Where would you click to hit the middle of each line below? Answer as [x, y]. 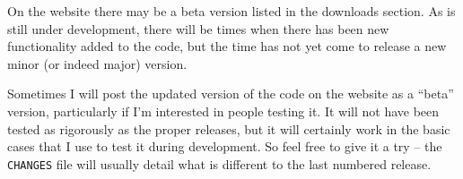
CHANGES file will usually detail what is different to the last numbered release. [219, 163]
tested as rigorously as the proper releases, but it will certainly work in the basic [229, 128]
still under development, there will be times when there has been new [198, 28]
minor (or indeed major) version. [97, 63]
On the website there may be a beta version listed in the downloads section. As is [231, 11]
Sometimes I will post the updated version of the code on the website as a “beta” [231, 94]
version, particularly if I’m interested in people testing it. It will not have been [223, 111]
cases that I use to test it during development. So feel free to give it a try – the [225, 146]
